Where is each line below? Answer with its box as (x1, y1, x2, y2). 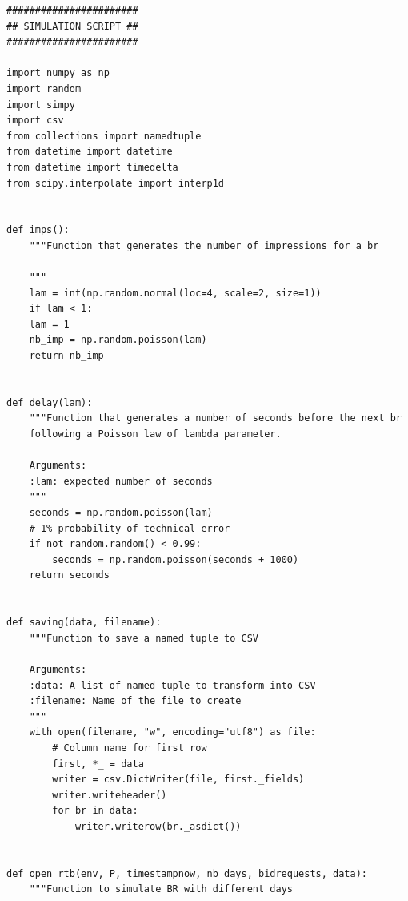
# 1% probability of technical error (29, 522, 230, 534)
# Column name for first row (52, 742, 207, 754)
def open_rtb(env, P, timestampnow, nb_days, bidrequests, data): (6, 867, 368, 879)
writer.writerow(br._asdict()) (74, 820, 242, 832)
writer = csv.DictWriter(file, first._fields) (52, 774, 305, 786)
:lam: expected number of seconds (29, 475, 213, 487)
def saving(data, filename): (6, 617, 162, 629)
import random (6, 82, 82, 95)
